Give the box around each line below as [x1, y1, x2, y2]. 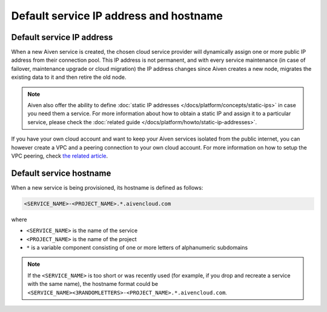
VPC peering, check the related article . [11, 152, 108, 159]
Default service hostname [11, 168, 111, 178]
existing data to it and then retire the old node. [11, 73, 127, 81]
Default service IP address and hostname [11, 9, 223, 22]
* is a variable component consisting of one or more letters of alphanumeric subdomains [26, 244, 248, 251]
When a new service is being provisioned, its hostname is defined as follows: [11, 184, 203, 191]
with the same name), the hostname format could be [27, 280, 159, 288]
